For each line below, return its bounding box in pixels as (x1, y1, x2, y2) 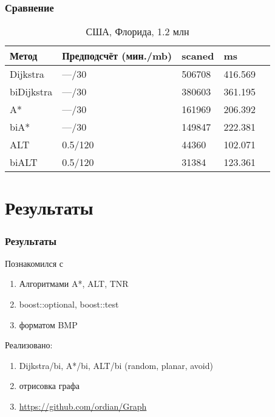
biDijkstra (10, 84, 53, 99)
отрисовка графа (19, 379, 80, 392)
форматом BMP (19, 318, 78, 331)
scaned (182, 49, 214, 63)
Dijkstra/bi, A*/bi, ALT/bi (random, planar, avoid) (19, 359, 213, 371)
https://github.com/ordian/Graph (19, 399, 147, 412)
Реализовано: (5, 339, 53, 351)
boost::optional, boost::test (19, 298, 119, 310)
